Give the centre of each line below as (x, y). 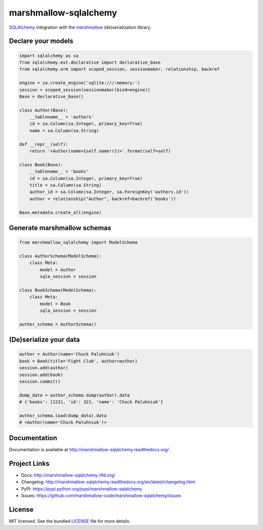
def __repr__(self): (44, 144)
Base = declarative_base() (51, 96)
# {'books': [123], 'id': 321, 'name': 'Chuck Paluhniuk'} (91, 402)
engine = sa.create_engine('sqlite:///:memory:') (80, 83)
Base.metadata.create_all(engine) (60, 212)
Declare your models (41, 41)
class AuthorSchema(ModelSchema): (60, 256)
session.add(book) (41, 375)
